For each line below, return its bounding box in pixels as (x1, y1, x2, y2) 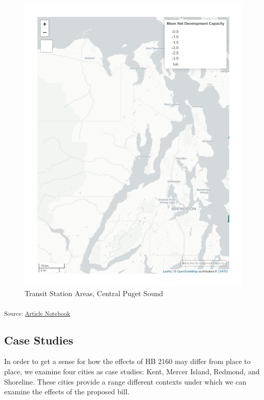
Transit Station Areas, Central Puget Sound (25, 288, 164, 299)
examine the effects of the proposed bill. (4, 386, 130, 397)
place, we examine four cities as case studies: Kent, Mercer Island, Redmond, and (4, 366, 260, 376)
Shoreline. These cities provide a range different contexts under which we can (4, 376, 247, 387)
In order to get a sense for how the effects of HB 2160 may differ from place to (4, 356, 251, 367)
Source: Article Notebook (4, 308, 70, 317)
